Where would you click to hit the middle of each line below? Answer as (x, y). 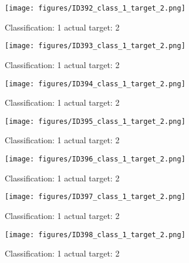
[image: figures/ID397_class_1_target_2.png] (95, 197)
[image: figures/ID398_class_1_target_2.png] (95, 235)
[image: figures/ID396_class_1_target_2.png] (95, 159)
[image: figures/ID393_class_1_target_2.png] (95, 46)
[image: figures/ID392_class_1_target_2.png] (95, 8)
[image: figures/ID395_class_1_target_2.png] (95, 121)
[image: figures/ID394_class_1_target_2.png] (95, 84)
